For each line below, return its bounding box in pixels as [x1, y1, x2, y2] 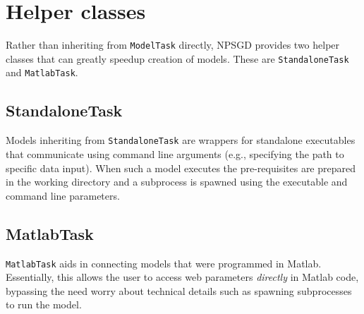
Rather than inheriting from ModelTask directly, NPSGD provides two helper [6, 37, 340, 52]
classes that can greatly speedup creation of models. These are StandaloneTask [6, 51, 349, 66]
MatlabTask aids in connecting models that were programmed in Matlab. [6, 255, 322, 270]
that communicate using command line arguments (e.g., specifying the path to [6, 146, 344, 161]
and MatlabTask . [6, 65, 78, 80]
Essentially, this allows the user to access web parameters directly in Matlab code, [6, 270, 359, 284]
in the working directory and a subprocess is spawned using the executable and [6, 174, 348, 189]
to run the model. [6, 297, 82, 312]
